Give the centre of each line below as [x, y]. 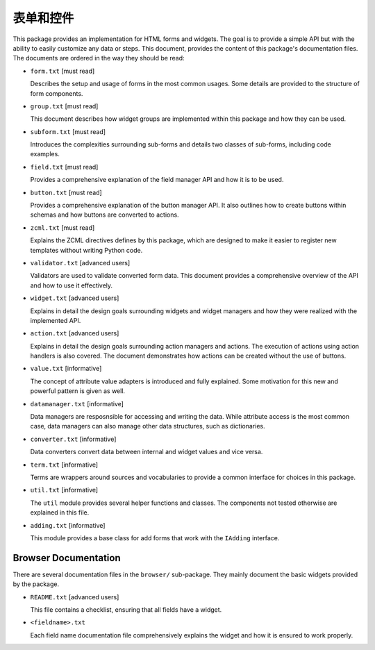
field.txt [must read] [64, 167]
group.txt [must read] [64, 106]
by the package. [36, 584]
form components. [57, 93]
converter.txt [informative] [73, 439]
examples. [45, 154]
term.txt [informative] [64, 465]
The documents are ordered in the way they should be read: [99, 58]
